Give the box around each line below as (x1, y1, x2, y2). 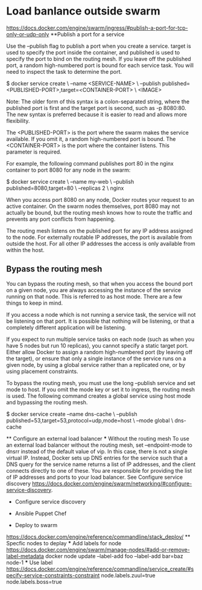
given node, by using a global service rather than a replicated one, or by (6, 361, 186, 368)
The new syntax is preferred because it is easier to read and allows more (6, 111, 188, 118)
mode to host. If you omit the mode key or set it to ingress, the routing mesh (6, 386, 195, 393)
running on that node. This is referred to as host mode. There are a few (6, 293, 183, 300)
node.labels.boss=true (6, 578, 62, 585)
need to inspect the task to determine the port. (6, 68, 122, 75)
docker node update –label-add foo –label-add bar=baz (45, 552, 183, 560)
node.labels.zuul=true (101, 571, 156, 579)
